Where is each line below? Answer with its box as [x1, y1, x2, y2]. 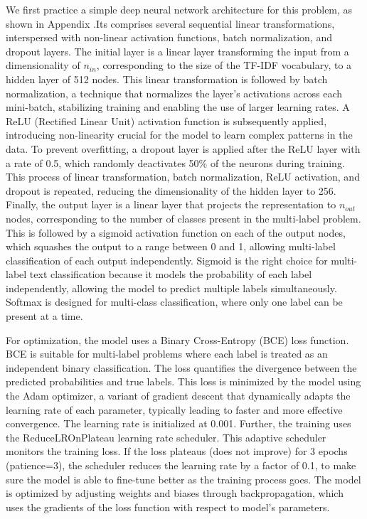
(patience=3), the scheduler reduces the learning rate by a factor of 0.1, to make [6, 458, 356, 472]
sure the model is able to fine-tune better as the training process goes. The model [6, 471, 361, 486]
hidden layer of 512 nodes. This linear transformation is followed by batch [6, 71, 328, 86]
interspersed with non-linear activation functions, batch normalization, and [6, 30, 332, 45]
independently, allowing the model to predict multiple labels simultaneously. [6, 280, 337, 295]
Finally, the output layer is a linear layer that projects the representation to [6, 197, 336, 212]
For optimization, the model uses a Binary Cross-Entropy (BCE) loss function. [6, 332, 349, 347]
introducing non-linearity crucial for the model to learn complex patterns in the [6, 127, 353, 142]
